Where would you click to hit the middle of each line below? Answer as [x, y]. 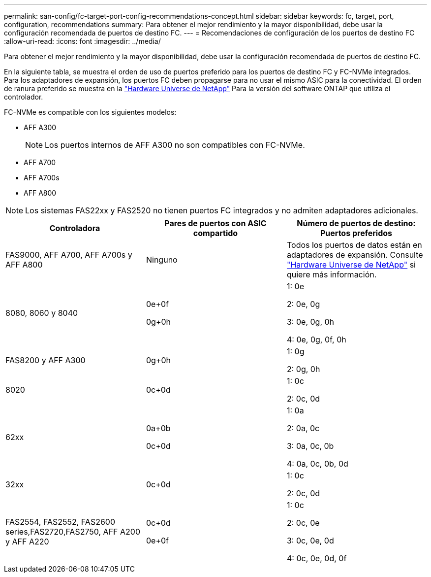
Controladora [75, 228]
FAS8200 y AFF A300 [46, 360]
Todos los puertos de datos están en [354, 245]
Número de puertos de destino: [356, 223]
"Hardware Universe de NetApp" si [351, 265]
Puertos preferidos [356, 233]
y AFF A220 [27, 542]
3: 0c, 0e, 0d [310, 541]
